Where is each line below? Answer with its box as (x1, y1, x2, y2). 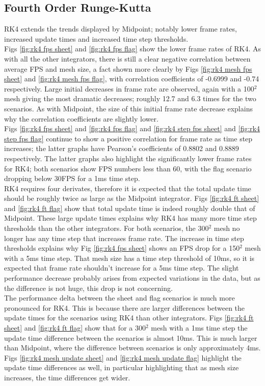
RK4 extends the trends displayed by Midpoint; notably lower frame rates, (4, 23, 237, 34)
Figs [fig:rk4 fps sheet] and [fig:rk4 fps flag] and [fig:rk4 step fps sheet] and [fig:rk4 (4, 123, 260, 134)
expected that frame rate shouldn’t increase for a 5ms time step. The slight (4, 262, 239, 273)
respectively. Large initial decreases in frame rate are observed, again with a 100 (4, 83, 254, 94)
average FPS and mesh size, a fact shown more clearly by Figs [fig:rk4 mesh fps (4, 63, 252, 74)
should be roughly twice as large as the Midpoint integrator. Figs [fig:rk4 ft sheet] (4, 193, 259, 203)
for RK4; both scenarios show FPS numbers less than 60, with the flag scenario (4, 163, 252, 173)
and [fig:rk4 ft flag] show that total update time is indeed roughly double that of (4, 202, 255, 213)
